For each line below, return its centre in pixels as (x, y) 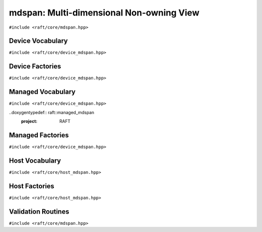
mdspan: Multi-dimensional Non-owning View (104, 13)
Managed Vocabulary (42, 92)
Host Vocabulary (35, 160)
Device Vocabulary (38, 41)
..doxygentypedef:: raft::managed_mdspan (52, 112)
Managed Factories (39, 135)
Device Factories (35, 66)
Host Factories (32, 186)
